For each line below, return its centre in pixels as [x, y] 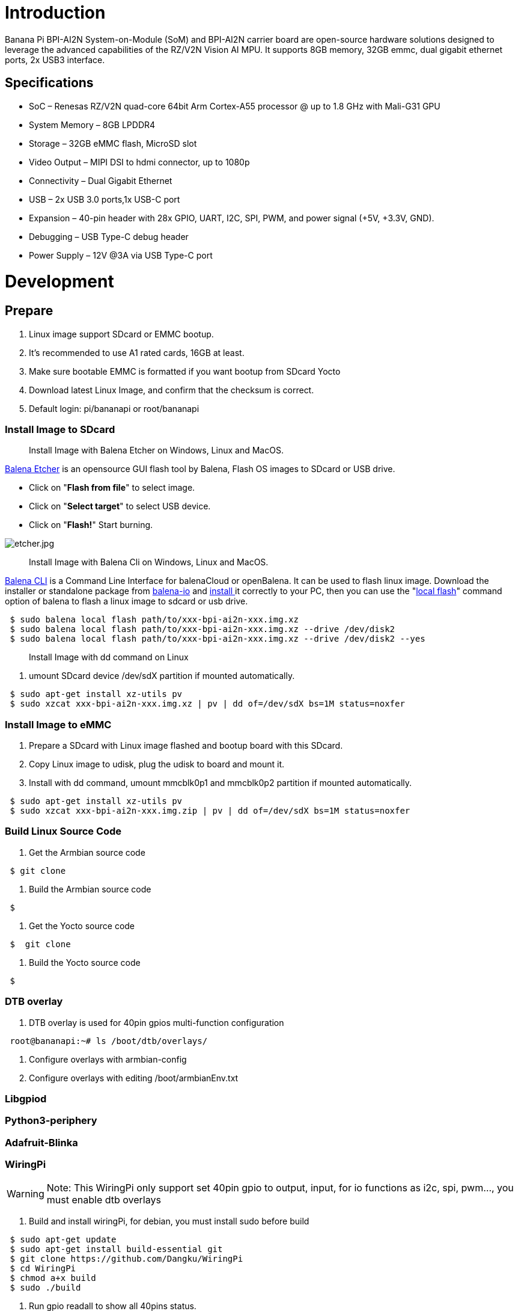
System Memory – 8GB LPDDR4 [92, 124]
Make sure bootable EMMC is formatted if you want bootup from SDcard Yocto [185, 371]
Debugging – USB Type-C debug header [109, 236]
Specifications [49, 83]
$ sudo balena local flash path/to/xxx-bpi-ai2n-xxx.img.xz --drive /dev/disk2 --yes [218, 639]
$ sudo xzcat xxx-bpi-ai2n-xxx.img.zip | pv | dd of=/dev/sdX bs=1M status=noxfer [210, 811]
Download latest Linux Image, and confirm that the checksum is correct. [172, 390]
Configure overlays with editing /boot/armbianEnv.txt [134, 1078]
